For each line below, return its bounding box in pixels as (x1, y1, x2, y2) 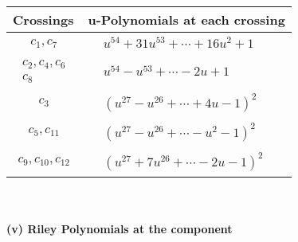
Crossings (13, 10, 74, 29)
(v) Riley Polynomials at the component (6, 221, 233, 237)
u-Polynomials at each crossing (88, 10, 285, 29)
